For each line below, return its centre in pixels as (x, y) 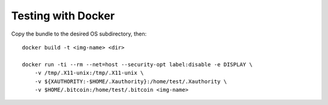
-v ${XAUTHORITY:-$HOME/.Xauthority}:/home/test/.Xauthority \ (131, 81)
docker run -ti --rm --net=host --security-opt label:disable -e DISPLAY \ (137, 64)
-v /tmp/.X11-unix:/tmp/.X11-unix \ (89, 73)
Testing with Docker (63, 16)
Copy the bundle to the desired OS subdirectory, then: (79, 34)
